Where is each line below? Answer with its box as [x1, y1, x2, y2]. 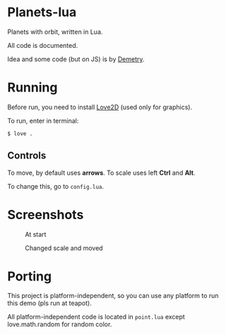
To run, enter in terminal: [7, 116, 79, 125]
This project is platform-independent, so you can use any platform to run [7, 292, 219, 300]
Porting [7, 268, 52, 284]
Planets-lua [7, 4, 77, 20]
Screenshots [7, 206, 84, 223]
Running [7, 80, 58, 96]
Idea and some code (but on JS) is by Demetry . [7, 54, 145, 63]
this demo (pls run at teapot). [7, 299, 92, 307]
